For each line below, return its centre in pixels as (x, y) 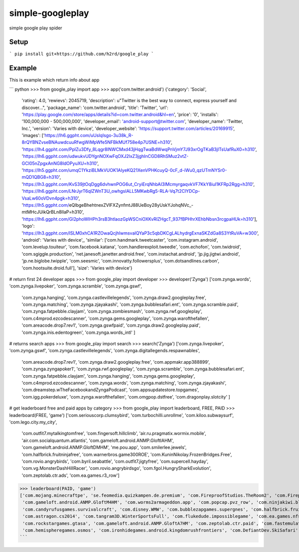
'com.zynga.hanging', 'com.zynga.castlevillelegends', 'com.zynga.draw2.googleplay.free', (114, 297)
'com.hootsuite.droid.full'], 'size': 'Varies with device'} (77, 268)
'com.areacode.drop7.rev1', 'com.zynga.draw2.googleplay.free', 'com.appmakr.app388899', (116, 362)
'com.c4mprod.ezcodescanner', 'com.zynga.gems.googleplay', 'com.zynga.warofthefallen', (115, 318)
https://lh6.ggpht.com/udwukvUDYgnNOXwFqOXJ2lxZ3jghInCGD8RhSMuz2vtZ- (106, 156)
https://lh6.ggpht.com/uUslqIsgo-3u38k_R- (89, 136)
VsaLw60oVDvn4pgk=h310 (50, 198)
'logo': (28, 226)
